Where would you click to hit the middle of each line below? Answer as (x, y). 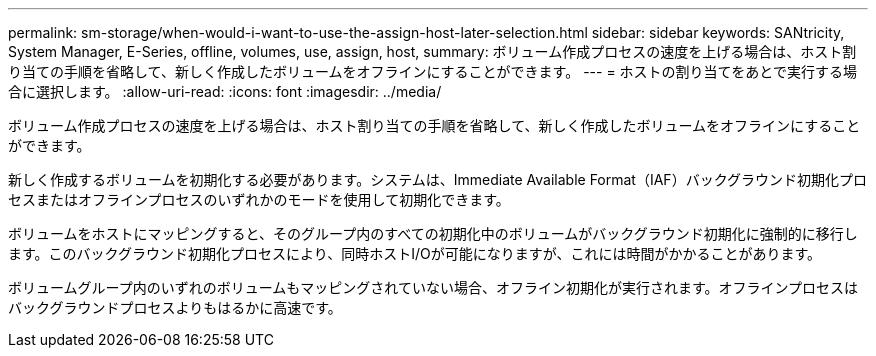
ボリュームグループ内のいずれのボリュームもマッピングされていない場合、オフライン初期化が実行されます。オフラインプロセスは (433, 287)
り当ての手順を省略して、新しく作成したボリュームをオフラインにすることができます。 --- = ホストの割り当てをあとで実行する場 (432, 71)
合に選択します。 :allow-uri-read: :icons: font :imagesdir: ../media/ (225, 91)
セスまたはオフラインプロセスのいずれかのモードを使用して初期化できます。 (259, 199)
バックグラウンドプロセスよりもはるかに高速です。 (175, 307)
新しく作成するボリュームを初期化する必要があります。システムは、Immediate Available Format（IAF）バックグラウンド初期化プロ (438, 179)
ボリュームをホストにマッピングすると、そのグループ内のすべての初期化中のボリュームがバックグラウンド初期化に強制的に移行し (433, 233)
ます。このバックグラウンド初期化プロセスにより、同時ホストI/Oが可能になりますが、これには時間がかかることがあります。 (415, 253)
